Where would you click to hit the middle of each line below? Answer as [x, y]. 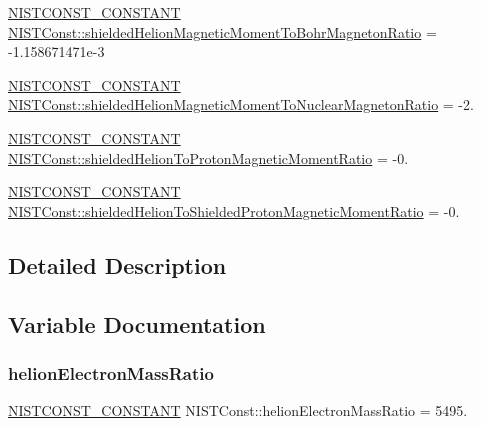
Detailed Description [117, 264]
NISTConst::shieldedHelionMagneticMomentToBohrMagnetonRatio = [222, 31]
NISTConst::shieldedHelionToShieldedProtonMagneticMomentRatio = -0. [234, 210]
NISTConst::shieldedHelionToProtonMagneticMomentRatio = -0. [208, 157]
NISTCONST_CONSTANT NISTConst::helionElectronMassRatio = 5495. [238, 410]
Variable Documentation [137, 323]
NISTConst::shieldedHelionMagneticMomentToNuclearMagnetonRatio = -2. [241, 104]
